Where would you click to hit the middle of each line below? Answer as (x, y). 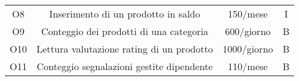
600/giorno (248, 31)
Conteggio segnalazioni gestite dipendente (125, 66)
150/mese (248, 14)
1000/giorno (248, 49)
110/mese (248, 66)
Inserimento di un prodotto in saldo (125, 14)
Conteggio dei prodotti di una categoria (125, 31)
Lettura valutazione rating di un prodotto (125, 49)
